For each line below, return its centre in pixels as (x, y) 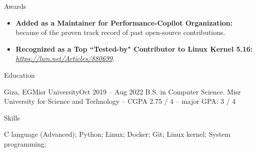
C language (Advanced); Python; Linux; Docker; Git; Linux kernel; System (117, 134)
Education (20, 75)
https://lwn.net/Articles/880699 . (65, 58)
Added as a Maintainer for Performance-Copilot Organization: (124, 22)
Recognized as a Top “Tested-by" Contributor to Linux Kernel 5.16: (134, 48)
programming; (25, 143)
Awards (15, 6)
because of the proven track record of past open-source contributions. (120, 32)
